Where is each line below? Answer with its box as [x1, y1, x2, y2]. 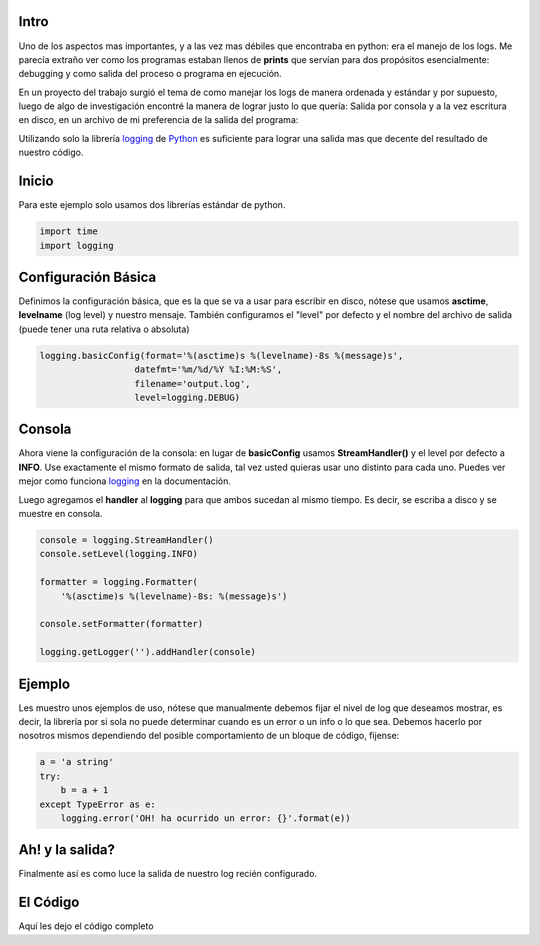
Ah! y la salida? [18, 841, 115, 859]
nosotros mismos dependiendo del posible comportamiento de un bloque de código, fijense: [18, 730, 400, 742]
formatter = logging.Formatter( [39, 576, 199, 588]
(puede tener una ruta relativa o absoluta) [18, 323, 190, 335]
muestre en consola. [18, 508, 103, 520]
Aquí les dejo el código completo [18, 920, 154, 932]
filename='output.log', [134, 378, 251, 389]
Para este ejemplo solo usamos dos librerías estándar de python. [18, 199, 286, 211]
